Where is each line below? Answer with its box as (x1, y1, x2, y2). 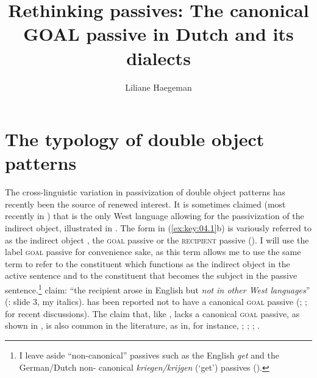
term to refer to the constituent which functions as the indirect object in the (5, 257, 290, 270)
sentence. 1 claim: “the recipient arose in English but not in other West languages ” (5, 281, 310, 296)
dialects (126, 45, 191, 70)
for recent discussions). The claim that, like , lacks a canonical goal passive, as (5, 307, 300, 320)
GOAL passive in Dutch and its (23, 21, 294, 46)
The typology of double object (5, 127, 265, 152)
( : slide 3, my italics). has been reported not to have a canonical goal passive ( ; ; (5, 295, 307, 308)
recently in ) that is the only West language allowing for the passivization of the (5, 209, 304, 222)
